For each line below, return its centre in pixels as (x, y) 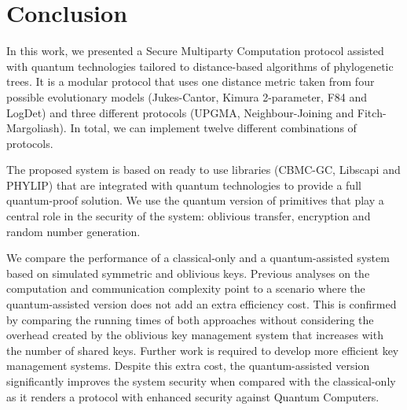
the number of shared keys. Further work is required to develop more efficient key (203, 350)
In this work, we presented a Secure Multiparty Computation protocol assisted (195, 51)
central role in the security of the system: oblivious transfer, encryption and (189, 216)
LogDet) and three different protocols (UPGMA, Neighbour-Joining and (180, 112)
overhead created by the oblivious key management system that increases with (195, 335)
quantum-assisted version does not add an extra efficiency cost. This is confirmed (202, 304)
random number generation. (73, 231)
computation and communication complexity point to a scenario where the (186, 288)
